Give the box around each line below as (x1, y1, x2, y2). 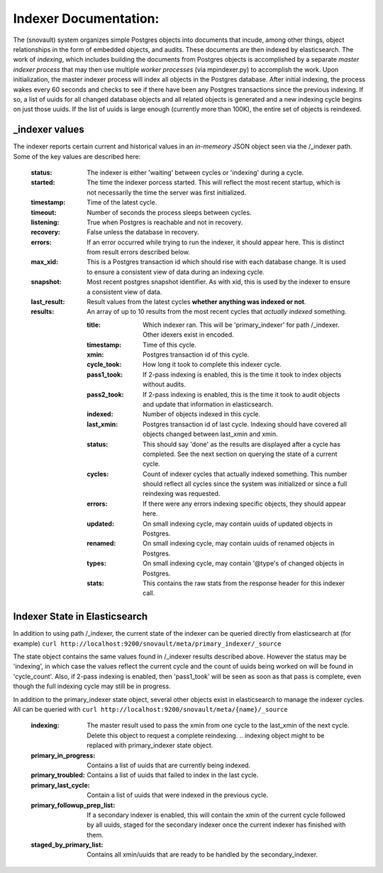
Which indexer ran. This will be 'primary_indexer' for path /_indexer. (143, 320, 340, 329)
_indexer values (13, 124, 84, 136)
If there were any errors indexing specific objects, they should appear (143, 499, 347, 508)
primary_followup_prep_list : (30, 801, 116, 809)
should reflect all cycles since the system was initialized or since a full (143, 479, 348, 488)
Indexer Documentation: (13, 11, 160, 26)
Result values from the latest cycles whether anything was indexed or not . (87, 298, 306, 306)
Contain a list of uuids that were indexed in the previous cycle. (87, 791, 269, 799)
